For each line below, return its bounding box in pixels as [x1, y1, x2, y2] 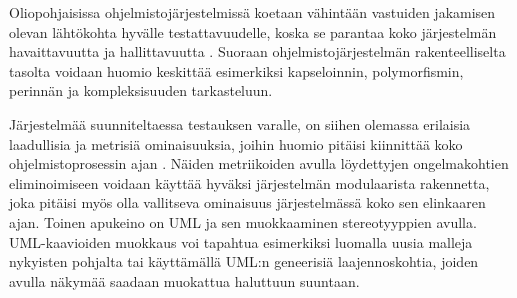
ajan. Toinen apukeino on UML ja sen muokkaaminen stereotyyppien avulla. [9, 211, 477, 232]
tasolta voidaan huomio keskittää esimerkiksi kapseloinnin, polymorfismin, [9, 60, 464, 81]
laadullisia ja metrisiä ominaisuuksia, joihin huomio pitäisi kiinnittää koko [9, 133, 463, 154]
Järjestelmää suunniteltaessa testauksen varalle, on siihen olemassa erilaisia [9, 113, 471, 134]
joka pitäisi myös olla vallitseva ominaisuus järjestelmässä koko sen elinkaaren [9, 192, 486, 213]
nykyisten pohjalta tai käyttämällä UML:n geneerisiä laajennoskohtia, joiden [9, 251, 479, 272]
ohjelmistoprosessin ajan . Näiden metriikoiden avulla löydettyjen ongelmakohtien [9, 153, 509, 174]
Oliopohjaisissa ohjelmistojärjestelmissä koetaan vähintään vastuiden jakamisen [9, 2, 496, 22]
